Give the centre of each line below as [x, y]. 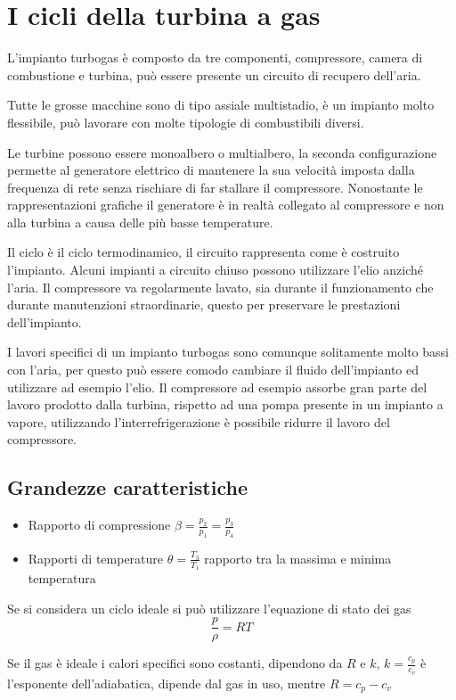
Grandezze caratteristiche [127, 487]
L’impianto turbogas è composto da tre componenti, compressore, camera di [215, 58]
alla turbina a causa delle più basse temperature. [140, 222]
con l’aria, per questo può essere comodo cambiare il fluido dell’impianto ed [213, 370]
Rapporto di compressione [99, 525]
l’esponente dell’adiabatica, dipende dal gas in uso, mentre [167, 683]
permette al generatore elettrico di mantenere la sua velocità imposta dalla [211, 170]
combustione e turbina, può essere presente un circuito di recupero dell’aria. [214, 74]
